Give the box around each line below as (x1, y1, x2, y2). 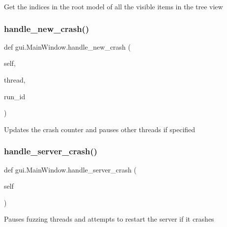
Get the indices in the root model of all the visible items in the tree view (4, 1, 223, 11)
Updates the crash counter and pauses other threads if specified (4, 124, 196, 134)
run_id (4, 91, 26, 101)
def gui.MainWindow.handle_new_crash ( (4, 41, 131, 52)
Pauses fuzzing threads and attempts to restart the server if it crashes (4, 214, 214, 224)
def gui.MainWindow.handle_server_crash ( (4, 164, 137, 174)
